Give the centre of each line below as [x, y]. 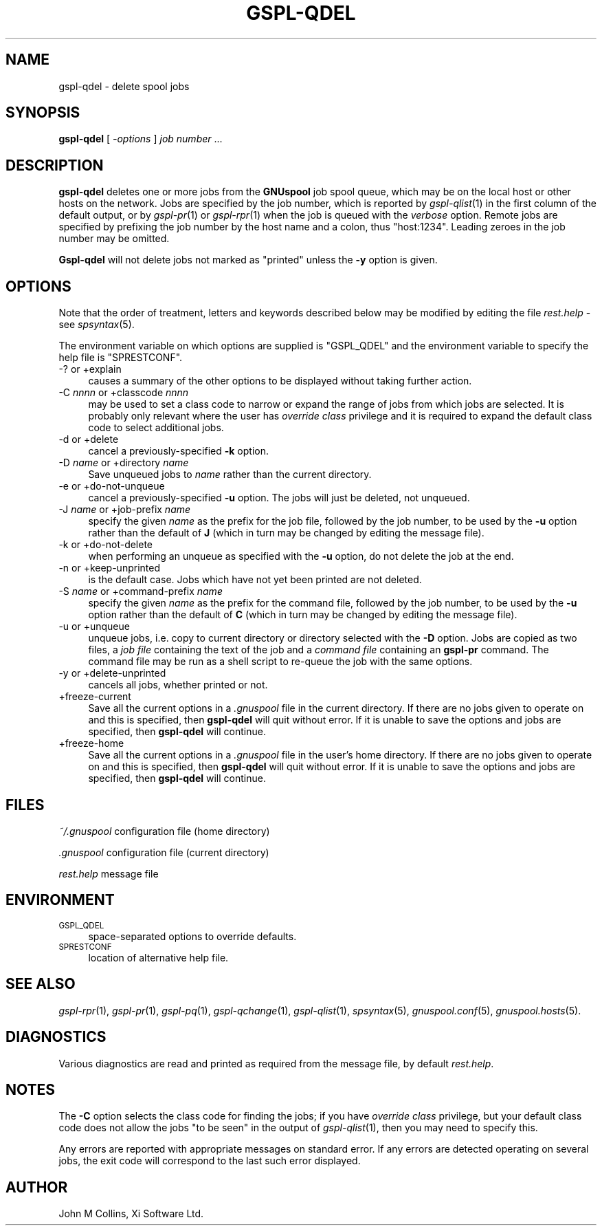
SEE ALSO [41, 984]
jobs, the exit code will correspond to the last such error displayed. [210, 1161]
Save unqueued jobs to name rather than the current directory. [230, 475]
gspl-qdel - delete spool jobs [124, 86]
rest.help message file [109, 873]
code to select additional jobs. [156, 428]
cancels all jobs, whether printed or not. [178, 685]
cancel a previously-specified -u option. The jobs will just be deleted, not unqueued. [279, 498]
